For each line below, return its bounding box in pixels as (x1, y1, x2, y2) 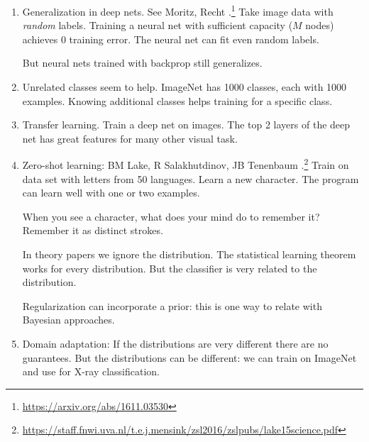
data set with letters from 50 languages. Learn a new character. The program (22, 171, 359, 186)
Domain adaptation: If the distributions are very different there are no (22, 336, 329, 350)
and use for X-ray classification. (22, 364, 160, 379)
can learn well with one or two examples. (22, 185, 200, 200)
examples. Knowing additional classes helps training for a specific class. (22, 93, 333, 108)
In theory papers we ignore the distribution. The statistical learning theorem (22, 247, 356, 262)
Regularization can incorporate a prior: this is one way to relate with (22, 298, 322, 313)
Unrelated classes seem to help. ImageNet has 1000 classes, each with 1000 (22, 79, 347, 94)
